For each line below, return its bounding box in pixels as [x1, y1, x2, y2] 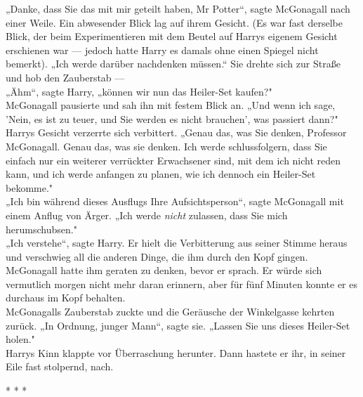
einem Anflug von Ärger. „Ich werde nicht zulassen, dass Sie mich [6, 207, 288, 222]
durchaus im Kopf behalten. [6, 290, 126, 305]
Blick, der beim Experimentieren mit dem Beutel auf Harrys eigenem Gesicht [6, 29, 338, 44]
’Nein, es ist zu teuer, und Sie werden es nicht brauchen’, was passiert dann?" [6, 111, 338, 126]
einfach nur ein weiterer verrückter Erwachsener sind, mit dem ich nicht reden [6, 152, 341, 167]
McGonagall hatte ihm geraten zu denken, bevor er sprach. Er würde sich [6, 263, 322, 278]
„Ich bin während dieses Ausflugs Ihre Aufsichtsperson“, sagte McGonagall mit [6, 194, 344, 209]
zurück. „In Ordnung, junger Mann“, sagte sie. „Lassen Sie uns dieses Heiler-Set [6, 318, 350, 332]
